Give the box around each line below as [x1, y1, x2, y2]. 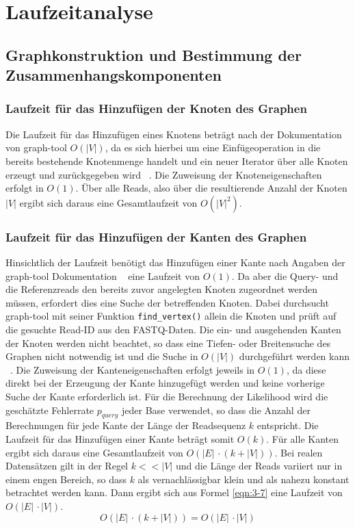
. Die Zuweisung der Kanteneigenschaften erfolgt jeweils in [10, 362, 255, 376]
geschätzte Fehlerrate [5, 402, 94, 417]
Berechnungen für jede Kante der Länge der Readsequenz [5, 418, 246, 433]
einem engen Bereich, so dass [5, 472, 127, 486]
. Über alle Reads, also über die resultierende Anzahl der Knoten [75, 181, 347, 195]
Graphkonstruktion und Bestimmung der [5, 44, 302, 65]
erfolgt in [5, 181, 44, 195]
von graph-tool [5, 140, 67, 155]
